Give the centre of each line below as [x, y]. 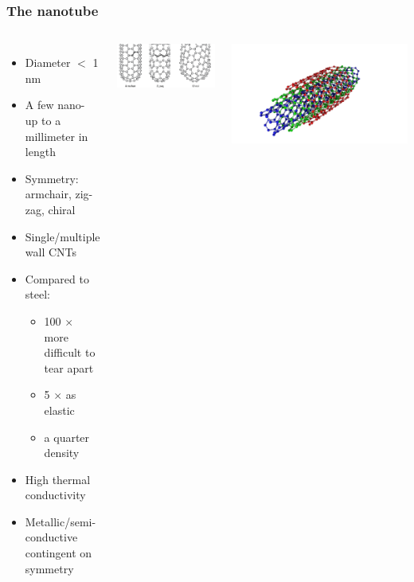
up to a [43, 120]
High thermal [58, 479]
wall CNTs [51, 252]
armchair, [48, 194]
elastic [59, 410]
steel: [37, 294]
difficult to [70, 352]
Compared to [57, 278]
